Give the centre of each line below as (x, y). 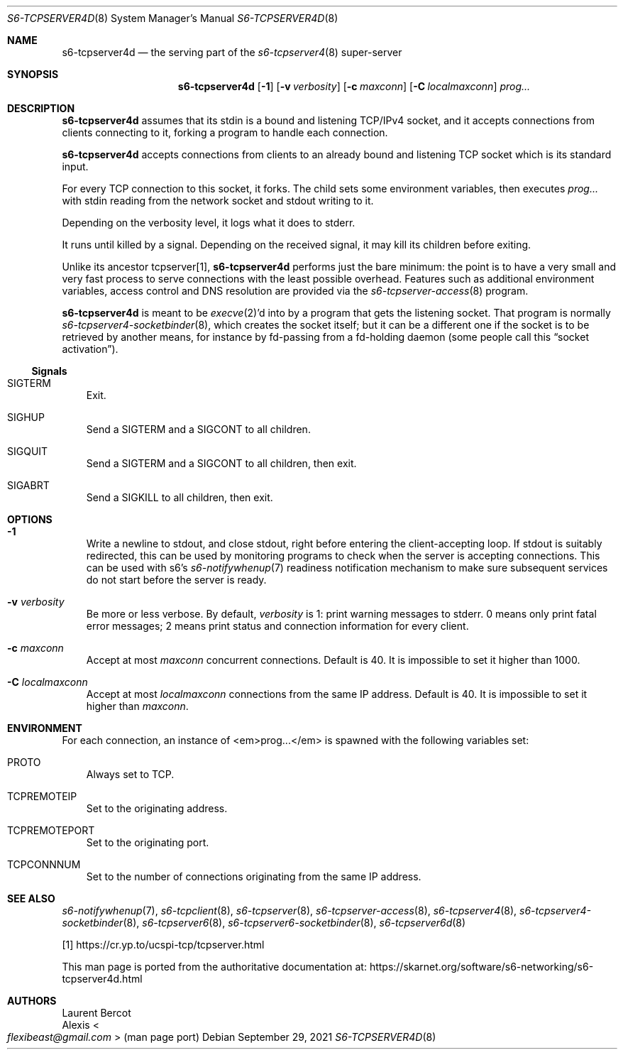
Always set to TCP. (130, 774)
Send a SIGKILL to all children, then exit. (180, 497)
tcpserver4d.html (102, 979)
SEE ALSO (31, 898)
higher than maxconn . (137, 706)
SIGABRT (28, 485)
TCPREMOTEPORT (51, 830)
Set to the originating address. (157, 808)
